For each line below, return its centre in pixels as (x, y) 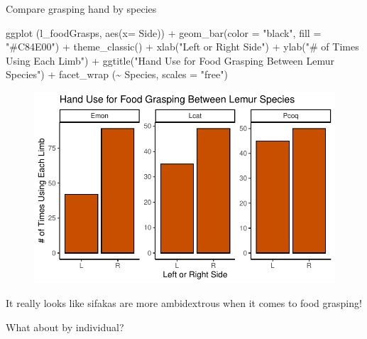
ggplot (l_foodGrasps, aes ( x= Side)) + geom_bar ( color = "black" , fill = (164, 32)
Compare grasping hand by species (81, 9)
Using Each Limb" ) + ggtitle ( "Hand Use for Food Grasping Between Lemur (170, 60)
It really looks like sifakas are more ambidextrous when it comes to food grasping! (184, 303)
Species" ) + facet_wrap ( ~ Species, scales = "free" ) (117, 74)
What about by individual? (65, 327)
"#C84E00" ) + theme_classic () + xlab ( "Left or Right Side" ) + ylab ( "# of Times (182, 47)
